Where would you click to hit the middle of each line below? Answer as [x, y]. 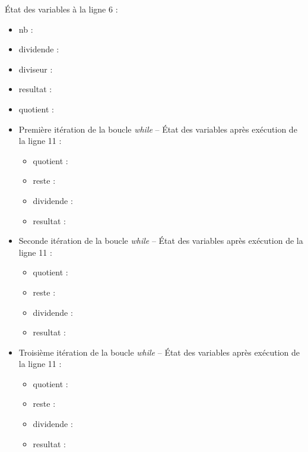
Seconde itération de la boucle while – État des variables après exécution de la [161, 241]
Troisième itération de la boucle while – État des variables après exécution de [159, 352]
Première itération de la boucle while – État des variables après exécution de [158, 129]
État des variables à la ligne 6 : [61, 9]
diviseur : [36, 69]
